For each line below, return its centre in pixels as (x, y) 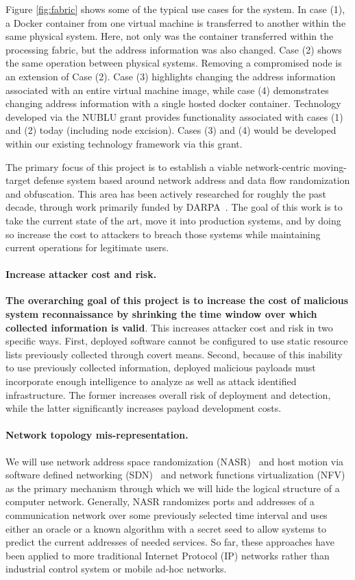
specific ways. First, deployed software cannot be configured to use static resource (177, 341)
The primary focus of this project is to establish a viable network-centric (158, 166)
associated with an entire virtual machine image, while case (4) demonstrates (167, 90)
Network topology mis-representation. (97, 435)
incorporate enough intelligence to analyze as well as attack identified (151, 381)
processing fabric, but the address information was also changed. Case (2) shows (174, 49)
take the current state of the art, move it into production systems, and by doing (173, 220)
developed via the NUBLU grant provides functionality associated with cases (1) (174, 116)
